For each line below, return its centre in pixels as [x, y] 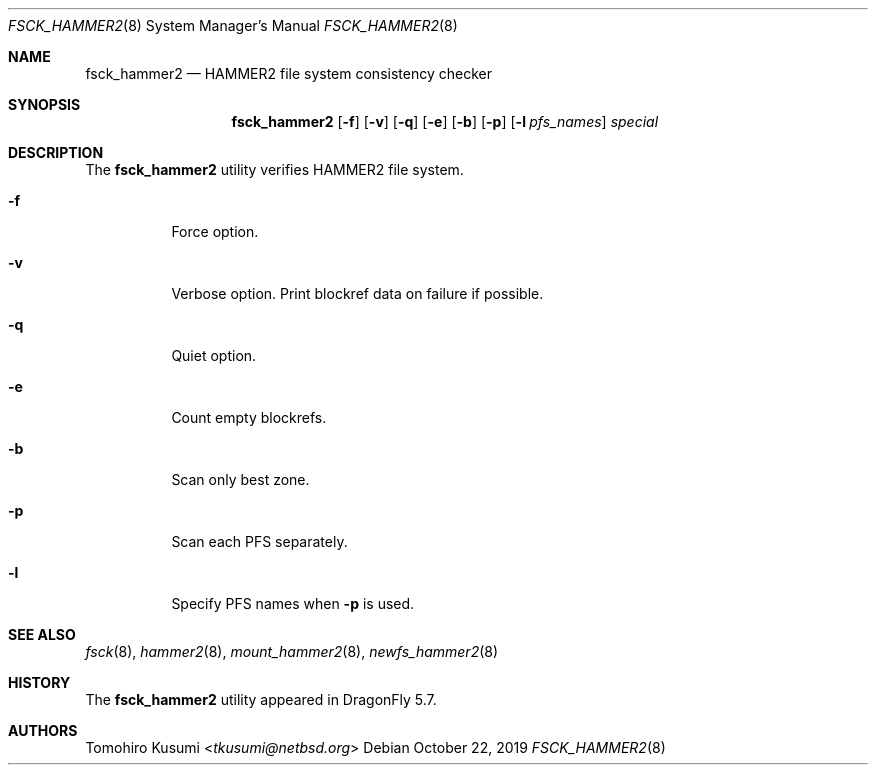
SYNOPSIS [44, 104]
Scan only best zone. [240, 479]
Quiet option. [214, 355]
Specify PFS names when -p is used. [293, 603]
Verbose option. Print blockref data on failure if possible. [357, 293]
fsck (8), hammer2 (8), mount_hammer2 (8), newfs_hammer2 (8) [292, 651]
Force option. [215, 231]
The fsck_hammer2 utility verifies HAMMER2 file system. [274, 169]
